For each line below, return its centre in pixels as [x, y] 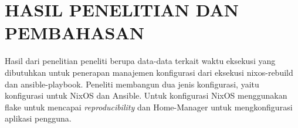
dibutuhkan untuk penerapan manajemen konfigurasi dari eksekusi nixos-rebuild [149, 72]
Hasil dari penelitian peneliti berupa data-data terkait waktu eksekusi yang [140, 61]
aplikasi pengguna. [38, 118]
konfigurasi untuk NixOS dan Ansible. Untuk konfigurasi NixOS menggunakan [146, 95]
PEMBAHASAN [74, 33]
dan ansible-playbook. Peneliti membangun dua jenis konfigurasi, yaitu [132, 84]
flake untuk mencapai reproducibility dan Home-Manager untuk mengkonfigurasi [149, 107]
